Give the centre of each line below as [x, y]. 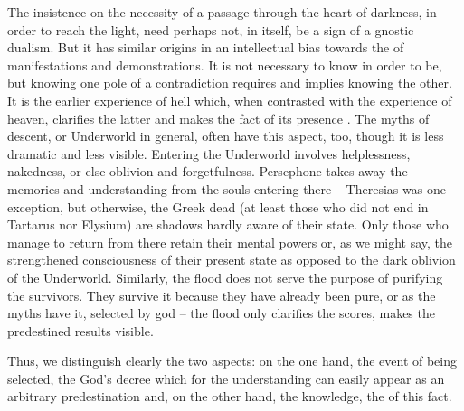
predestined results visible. [80, 330]
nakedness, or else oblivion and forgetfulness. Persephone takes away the [208, 171]
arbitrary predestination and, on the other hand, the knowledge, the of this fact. [230, 396]
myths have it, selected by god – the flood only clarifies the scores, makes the [221, 313]
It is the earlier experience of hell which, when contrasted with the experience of [230, 100]
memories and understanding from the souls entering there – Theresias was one [227, 188]
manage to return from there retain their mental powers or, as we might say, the [230, 242]
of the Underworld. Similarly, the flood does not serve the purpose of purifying [225, 277]
